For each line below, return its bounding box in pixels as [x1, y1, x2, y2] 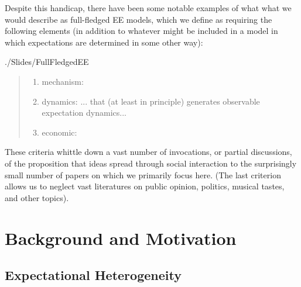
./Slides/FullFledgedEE [5, 56, 89, 68]
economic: [42, 126, 77, 138]
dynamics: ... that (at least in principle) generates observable [42, 95, 260, 107]
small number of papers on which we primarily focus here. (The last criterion [5, 168, 281, 181]
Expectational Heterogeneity [5, 266, 182, 284]
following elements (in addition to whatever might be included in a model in [5, 25, 278, 37]
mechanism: [42, 75, 84, 87]
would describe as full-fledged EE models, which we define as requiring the [5, 13, 272, 25]
